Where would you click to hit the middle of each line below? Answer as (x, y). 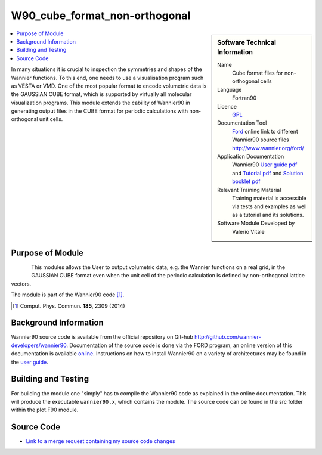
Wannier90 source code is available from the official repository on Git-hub (102, 337)
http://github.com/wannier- (228, 337)
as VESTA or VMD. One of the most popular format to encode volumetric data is (109, 86)
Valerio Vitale (248, 231)
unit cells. (51, 119)
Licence (227, 106)
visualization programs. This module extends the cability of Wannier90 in (100, 103)
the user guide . (30, 362)
